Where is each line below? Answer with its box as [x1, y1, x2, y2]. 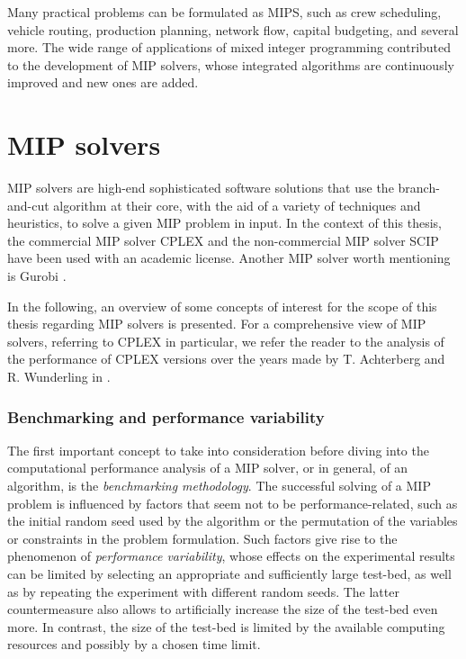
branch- [398, 178, 440, 197]
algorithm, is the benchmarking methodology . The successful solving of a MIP [7, 476, 431, 495]
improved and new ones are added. [7, 73, 199, 92]
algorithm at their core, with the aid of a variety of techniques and [53, 195, 421, 214]
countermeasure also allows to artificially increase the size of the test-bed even [7, 600, 438, 618]
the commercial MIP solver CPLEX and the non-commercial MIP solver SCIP [7, 230, 439, 249]
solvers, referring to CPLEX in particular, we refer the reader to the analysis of [7, 331, 444, 350]
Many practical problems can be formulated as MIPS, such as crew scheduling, [7, 3, 442, 21]
